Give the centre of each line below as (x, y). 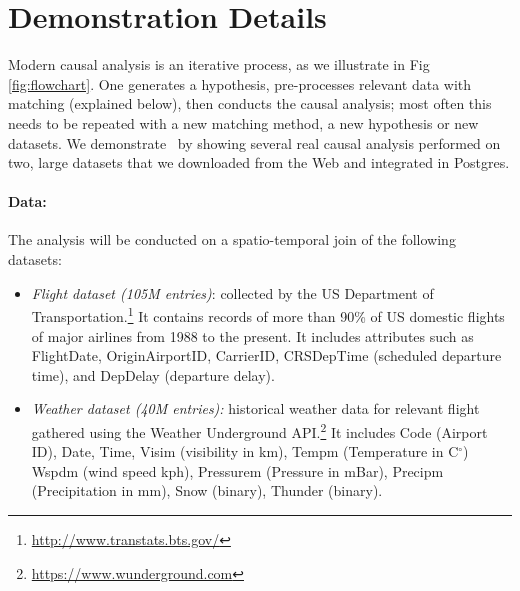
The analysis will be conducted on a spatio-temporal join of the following (232, 239)
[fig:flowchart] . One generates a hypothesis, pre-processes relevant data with (240, 83)
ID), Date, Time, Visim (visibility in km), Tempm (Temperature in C (245, 451)
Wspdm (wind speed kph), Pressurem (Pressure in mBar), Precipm (237, 470)
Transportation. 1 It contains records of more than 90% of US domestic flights (268, 314)
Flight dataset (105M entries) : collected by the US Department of (232, 292)
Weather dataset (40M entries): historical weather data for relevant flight (255, 408)
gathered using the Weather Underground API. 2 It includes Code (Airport (259, 430)
